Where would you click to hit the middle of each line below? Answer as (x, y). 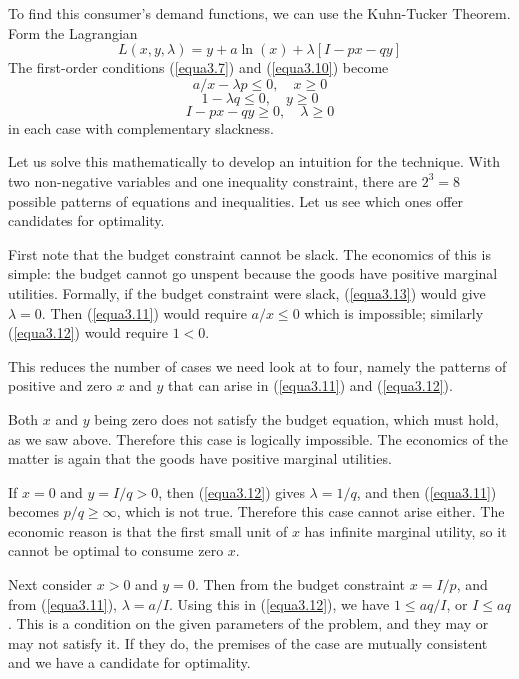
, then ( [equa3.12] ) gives (231, 491)
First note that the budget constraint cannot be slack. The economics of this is (249, 253)
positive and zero (60, 385)
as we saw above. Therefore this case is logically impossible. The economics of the (258, 438)
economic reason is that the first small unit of (148, 530)
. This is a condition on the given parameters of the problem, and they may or (248, 623)
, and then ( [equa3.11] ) (426, 491)
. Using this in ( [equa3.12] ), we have (279, 603)
